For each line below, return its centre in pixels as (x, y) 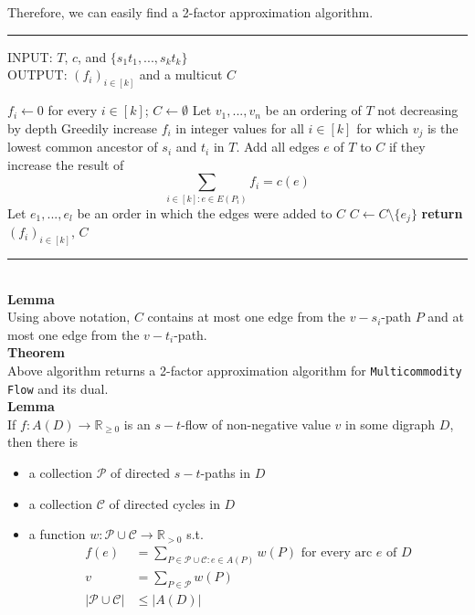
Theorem (36, 352)
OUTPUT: (37, 74)
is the (443, 127)
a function (57, 534)
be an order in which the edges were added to (205, 212)
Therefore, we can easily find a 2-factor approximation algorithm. (190, 12)
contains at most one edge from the (246, 317)
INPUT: (30, 56)
